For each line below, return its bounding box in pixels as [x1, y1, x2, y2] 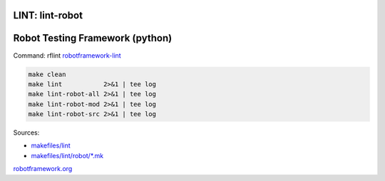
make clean [28, 70, 66, 78]
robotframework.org [13, 165, 73, 173]
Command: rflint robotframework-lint [13, 51, 121, 60]
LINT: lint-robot [13, 9, 83, 21]
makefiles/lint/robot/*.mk [31, 151, 104, 160]
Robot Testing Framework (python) [13, 32, 173, 44]
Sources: [13, 128, 40, 137]
